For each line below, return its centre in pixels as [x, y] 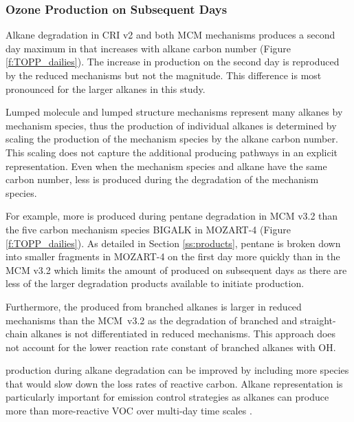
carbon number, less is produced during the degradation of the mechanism [162, 179]
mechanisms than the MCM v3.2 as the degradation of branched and [152, 320]
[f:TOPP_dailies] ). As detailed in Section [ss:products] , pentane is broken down [173, 243]
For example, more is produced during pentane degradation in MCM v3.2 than [172, 216]
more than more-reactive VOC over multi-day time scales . [129, 411]
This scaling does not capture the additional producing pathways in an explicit [172, 152]
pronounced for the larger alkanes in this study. [106, 88]
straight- [318, 320]
